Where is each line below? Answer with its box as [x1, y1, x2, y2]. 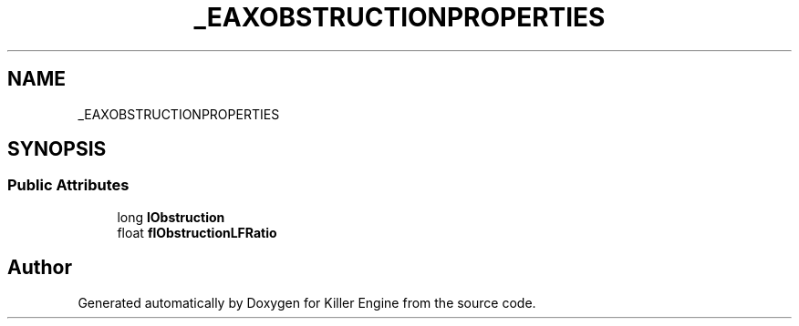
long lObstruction [117, 209, 225, 225]
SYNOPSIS [7, 138, 107, 161]
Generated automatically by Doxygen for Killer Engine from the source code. [78, 294, 536, 311]
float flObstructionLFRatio [117, 224, 277, 240]
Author [7, 256, 72, 280]
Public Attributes [7, 176, 130, 195]
